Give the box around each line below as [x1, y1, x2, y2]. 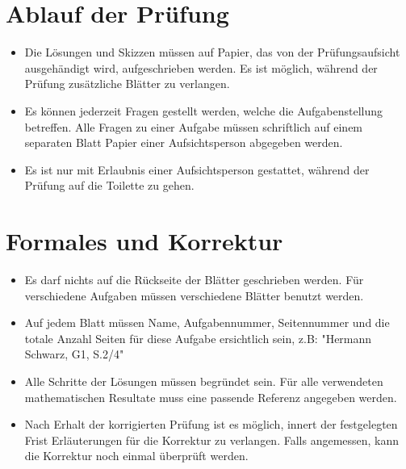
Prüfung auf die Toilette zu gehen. [24, 177, 195, 194]
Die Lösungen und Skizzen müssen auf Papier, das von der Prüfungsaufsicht [24, 44, 400, 61]
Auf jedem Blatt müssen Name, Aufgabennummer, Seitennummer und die [24, 314, 390, 331]
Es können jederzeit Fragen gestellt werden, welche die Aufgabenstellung [24, 102, 383, 119]
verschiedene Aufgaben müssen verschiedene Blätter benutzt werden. [24, 287, 364, 304]
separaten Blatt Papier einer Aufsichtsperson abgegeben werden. [24, 134, 343, 151]
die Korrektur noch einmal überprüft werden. [24, 447, 249, 464]
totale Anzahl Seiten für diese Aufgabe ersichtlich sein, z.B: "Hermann [24, 329, 372, 346]
